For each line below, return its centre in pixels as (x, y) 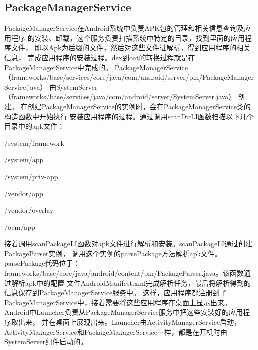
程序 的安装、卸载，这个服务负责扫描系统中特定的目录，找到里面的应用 (128, 38)
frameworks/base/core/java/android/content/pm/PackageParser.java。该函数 (124, 273)
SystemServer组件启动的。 (46, 342)
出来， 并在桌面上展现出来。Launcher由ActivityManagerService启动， (130, 322)
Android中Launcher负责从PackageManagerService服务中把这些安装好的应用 (123, 312)
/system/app (24, 160)
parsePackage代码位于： (42, 263)
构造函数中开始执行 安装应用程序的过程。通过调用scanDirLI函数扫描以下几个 (129, 116)
